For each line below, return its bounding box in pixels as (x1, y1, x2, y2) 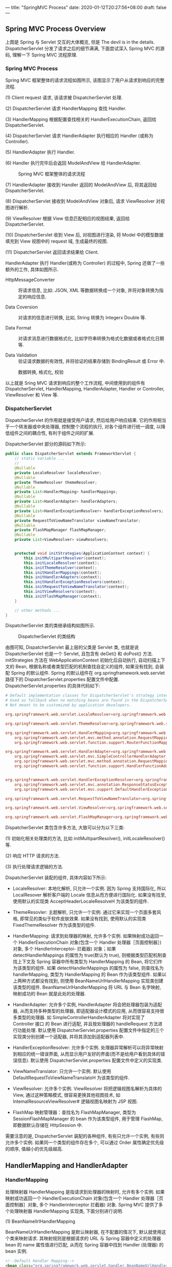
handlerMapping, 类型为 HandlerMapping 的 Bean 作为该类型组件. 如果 (12, 971, 162, 978)
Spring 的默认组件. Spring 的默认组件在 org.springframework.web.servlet (11, 670, 165, 676)
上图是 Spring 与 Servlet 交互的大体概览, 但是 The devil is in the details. (5, 38, 155, 45)
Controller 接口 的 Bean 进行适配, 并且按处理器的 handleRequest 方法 (12, 1021, 158, 1027)
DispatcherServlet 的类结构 (18, 633, 76, 639)
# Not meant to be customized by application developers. (5, 703, 132, 708)
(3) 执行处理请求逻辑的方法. (5, 864, 63, 870)
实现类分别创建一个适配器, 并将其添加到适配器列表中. (12, 1034, 124, 1040)
